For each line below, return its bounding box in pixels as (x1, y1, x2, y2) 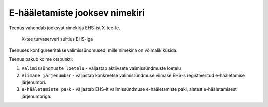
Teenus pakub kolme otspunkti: (9, 56, 73, 62)
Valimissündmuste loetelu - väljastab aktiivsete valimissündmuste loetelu (21, 65, 181, 71)
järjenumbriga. (21, 93, 52, 99)
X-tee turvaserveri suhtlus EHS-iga (21, 36, 93, 42)
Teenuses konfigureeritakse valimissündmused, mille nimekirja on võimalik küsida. (9, 47, 178, 53)
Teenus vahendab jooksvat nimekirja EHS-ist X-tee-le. (9, 25, 120, 31)
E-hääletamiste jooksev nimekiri (9, 7, 145, 18)
